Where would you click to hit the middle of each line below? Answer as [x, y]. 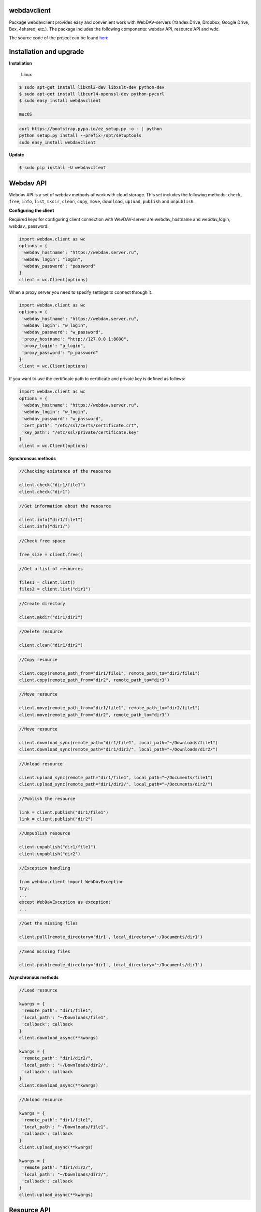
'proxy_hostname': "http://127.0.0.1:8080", [75, 339]
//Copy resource [38, 660]
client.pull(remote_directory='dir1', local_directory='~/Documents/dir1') [111, 937]
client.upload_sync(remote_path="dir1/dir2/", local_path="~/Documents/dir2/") [116, 784]
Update [16, 155]
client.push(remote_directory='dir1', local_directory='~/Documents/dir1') [111, 965]
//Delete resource [41, 632]
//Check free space [42, 541]
